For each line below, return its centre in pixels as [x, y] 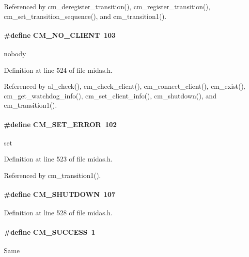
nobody [15, 53]
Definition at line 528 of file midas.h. [58, 213]
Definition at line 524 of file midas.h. [58, 70]
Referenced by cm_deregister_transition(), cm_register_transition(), [107, 6]
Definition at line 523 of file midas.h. [58, 159]
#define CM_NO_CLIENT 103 [60, 35]
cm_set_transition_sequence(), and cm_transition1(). [85, 16]
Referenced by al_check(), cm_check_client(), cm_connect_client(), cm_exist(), [125, 86]
